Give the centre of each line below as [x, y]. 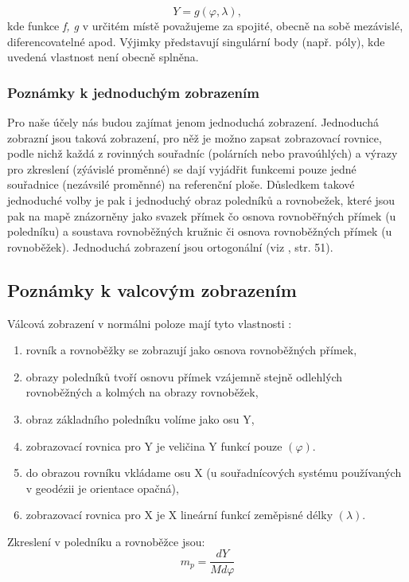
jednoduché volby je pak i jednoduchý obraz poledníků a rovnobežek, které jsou [201, 199]
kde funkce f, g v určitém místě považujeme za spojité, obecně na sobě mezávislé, [205, 25]
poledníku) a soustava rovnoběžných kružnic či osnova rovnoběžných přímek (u [200, 231]
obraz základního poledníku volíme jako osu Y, [140, 418]
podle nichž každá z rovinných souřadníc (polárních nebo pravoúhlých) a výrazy [203, 153]
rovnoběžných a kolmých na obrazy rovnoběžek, [142, 392]
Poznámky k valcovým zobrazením [152, 289]
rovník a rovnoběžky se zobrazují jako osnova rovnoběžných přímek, [191, 350]
